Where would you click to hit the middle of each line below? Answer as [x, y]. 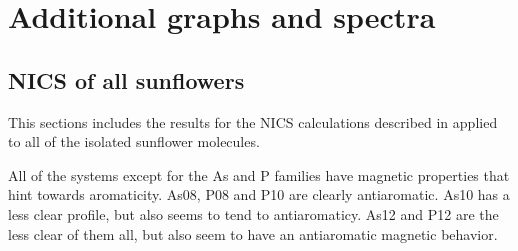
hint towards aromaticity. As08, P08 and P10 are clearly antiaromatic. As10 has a [259, 194]
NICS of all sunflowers [126, 79]
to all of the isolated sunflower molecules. [134, 141]
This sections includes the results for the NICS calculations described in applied [253, 121]
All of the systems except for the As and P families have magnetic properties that [259, 174]
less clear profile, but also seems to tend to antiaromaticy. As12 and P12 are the [253, 213]
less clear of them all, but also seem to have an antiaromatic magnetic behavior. [253, 233]
